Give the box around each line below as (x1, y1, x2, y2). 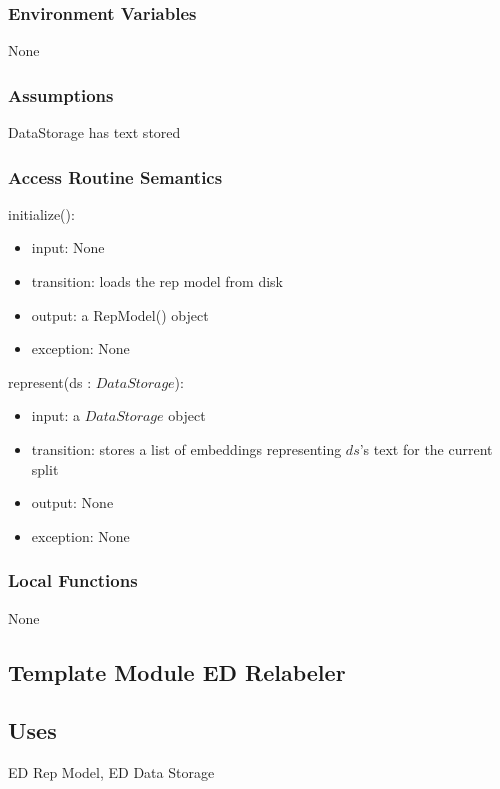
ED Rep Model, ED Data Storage (8, 762, 215, 783)
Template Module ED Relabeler (8, 656, 346, 687)
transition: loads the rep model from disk (31, 271, 283, 292)
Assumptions (8, 82, 114, 107)
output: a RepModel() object (31, 304, 209, 325)
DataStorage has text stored (8, 122, 181, 143)
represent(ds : (8, 371, 92, 392)
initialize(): (8, 203, 75, 224)
